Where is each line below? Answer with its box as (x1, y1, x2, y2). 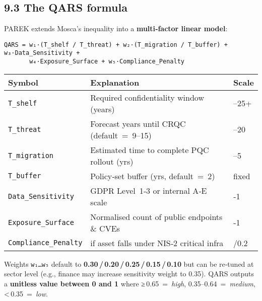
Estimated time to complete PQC (90, 143, 209, 156)
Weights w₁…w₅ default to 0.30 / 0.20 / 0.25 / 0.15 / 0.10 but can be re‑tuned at (4, 258, 254, 269)
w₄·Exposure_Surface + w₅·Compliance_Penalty (29, 58, 184, 65)
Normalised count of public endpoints (90, 210, 223, 222)
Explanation (90, 76, 140, 88)
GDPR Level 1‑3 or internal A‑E (90, 184, 207, 196)
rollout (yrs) (90, 155, 134, 167)
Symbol (8, 76, 38, 88)
